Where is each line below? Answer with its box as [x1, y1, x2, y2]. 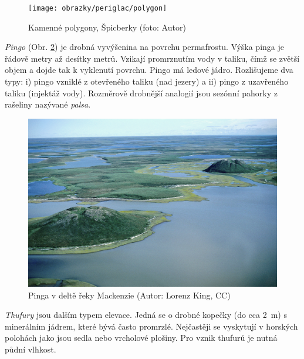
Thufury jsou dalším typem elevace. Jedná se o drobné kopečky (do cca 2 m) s [5, 308, 287, 321]
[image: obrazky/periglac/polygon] [28, 4, 167, 12]
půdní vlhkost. [5, 343, 56, 355]
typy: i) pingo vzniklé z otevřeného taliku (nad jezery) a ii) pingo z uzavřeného [5, 75, 289, 88]
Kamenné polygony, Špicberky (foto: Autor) [28, 21, 186, 33]
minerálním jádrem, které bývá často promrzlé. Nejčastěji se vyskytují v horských [5, 320, 298, 332]
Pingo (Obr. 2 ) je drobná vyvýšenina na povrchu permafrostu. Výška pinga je [5, 41, 284, 53]
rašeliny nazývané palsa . [5, 98, 91, 110]
